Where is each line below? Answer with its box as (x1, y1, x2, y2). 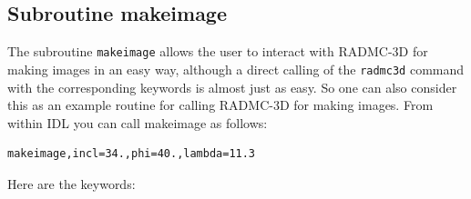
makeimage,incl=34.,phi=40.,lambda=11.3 (7, 147, 256, 161)
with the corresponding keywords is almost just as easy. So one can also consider (7, 77, 457, 96)
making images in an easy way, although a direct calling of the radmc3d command (7, 59, 465, 78)
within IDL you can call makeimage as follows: (7, 113, 268, 132)
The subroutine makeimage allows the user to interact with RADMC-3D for (7, 42, 428, 61)
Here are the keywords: (7, 174, 136, 193)
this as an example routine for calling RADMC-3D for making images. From (7, 95, 434, 114)
